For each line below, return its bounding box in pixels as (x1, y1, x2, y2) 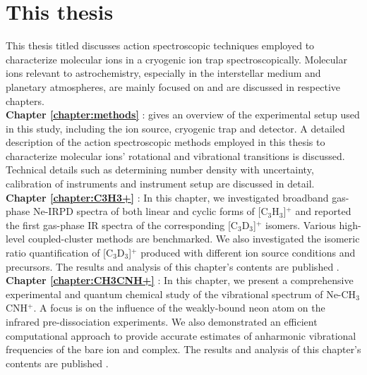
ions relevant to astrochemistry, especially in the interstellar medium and (6, 66, 321, 80)
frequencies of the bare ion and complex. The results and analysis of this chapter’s (6, 342, 361, 357)
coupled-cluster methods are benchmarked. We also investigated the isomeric (28, 231, 360, 246)
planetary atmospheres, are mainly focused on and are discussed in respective (6, 79, 340, 94)
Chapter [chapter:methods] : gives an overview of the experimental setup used (6, 107, 360, 122)
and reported (295, 204, 351, 219)
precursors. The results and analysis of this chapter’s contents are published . (6, 259, 339, 273)
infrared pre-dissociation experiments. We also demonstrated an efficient (6, 314, 318, 328)
